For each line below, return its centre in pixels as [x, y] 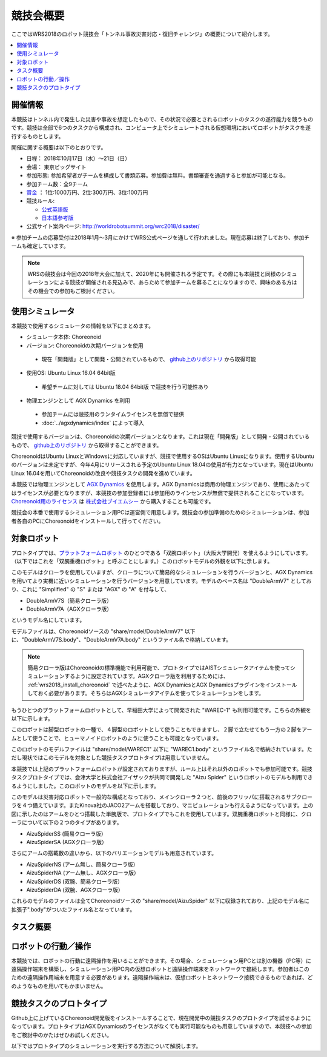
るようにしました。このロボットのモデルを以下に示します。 [85, 786]
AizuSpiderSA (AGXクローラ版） [67, 842]
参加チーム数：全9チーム [57, 184]
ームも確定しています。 [40, 246]
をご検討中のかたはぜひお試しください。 [61, 1035]
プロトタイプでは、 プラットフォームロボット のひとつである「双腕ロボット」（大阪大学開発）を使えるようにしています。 [161, 552]
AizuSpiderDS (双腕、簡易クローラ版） [75, 881]
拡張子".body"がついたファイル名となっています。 [73, 909]
